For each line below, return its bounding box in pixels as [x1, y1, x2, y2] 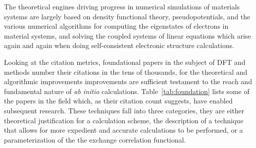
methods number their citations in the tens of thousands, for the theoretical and [4, 66, 248, 77]
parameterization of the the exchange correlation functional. [4, 134, 186, 145]
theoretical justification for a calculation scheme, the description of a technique [4, 115, 244, 125]
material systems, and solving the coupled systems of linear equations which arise [4, 30, 251, 41]
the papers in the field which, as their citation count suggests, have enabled [4, 96, 233, 106]
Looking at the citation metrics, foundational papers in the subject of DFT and [4, 56, 246, 67]
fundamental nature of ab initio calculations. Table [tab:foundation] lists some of [4, 86, 250, 96]
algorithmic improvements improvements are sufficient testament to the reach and [4, 76, 252, 87]
